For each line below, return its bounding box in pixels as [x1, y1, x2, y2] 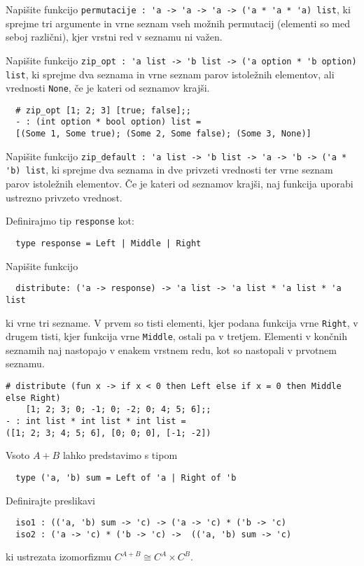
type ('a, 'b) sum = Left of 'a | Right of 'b [15, 472, 237, 483]
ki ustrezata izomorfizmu [6, 549, 112, 564]
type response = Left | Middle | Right [15, 238, 202, 248]
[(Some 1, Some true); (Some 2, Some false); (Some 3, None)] [15, 129, 311, 139]
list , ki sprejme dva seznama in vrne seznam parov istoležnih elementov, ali [6, 66, 335, 81]
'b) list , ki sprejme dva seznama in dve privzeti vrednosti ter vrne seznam [6, 162, 333, 177]
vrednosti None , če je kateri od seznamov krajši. [6, 80, 210, 95]
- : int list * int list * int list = [6, 416, 186, 426]
